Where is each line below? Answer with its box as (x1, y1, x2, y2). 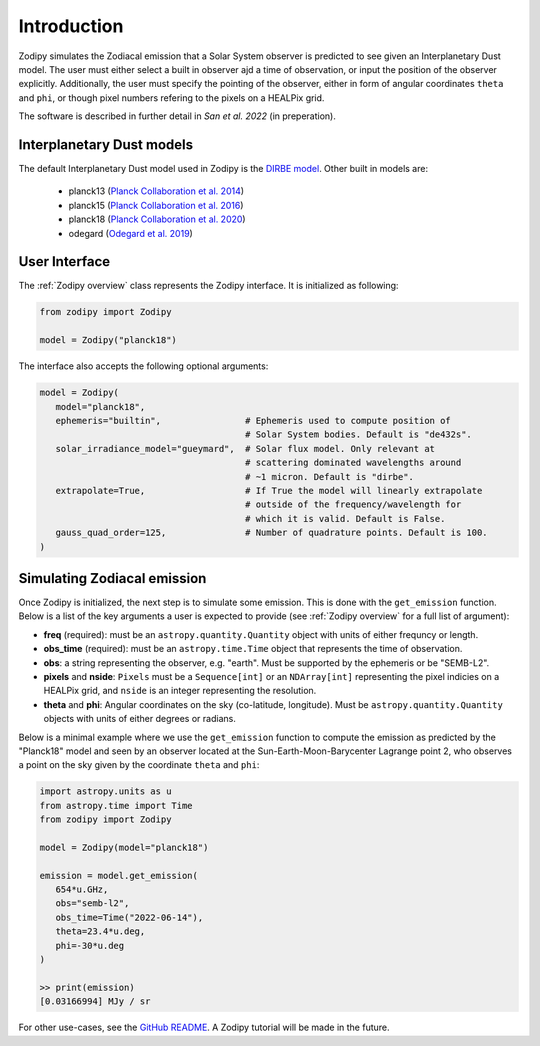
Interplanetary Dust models (18, 136, 194, 153)
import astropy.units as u (39, 786, 172, 797)
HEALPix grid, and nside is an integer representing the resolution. (43, 685, 317, 697)
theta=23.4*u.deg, (55, 926, 146, 937)
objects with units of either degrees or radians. (43, 713, 237, 725)
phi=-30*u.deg (55, 940, 125, 951)
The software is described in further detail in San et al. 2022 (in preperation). (18, 110, 337, 122)
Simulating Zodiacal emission (18, 570, 207, 587)
